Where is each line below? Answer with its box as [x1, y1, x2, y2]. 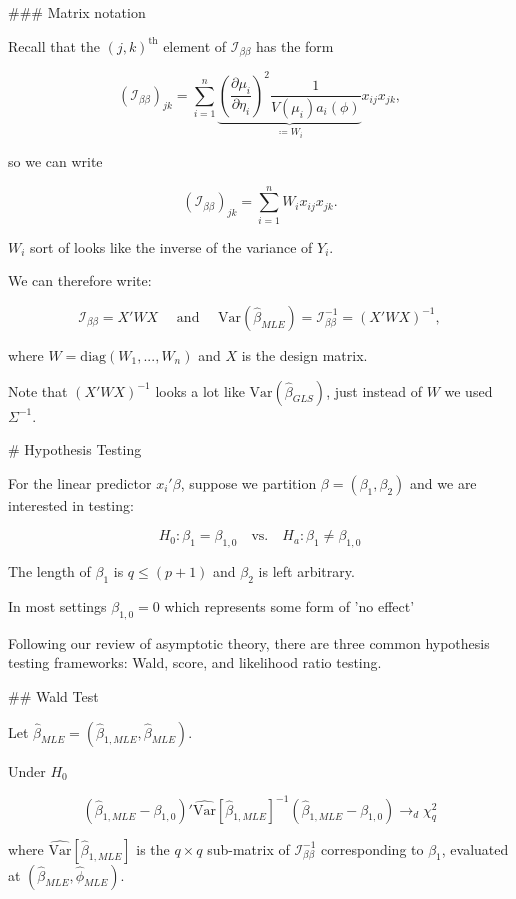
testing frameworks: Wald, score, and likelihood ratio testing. [8, 652, 382, 673]
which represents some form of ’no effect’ [164, 595, 415, 616]
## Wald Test [8, 685, 99, 706]
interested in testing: [8, 494, 134, 515]
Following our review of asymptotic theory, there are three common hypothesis [8, 632, 490, 653]
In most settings [8, 595, 107, 616]
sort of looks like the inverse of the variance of [30, 236, 313, 257]
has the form [256, 35, 334, 56]
